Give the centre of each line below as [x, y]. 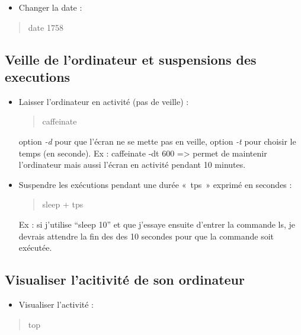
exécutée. [35, 248]
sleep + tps [63, 204]
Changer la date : [50, 7]
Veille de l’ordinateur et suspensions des [131, 59]
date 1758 [46, 27]
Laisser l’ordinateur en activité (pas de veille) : [104, 101]
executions [38, 76]
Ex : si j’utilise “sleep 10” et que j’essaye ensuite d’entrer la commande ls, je [157, 224]
